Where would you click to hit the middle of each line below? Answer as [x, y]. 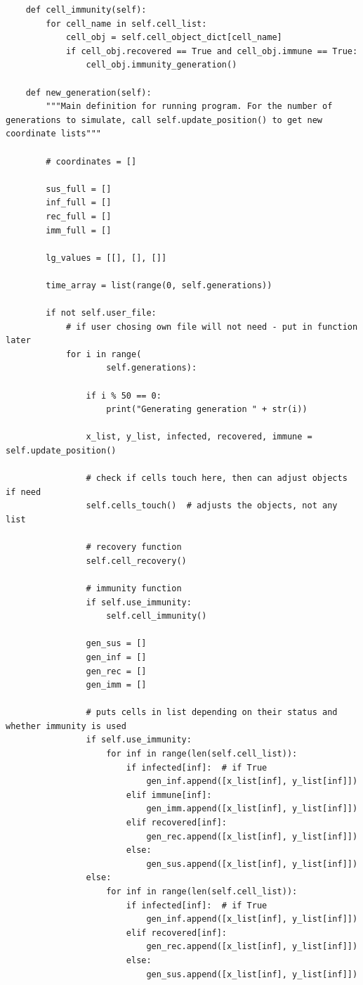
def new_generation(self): [88, 92]
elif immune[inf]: [169, 795]
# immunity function [134, 588]
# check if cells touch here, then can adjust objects [217, 478]
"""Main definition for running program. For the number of [189, 107]
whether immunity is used [66, 726]
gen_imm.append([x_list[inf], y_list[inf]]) [252, 809]
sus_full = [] [79, 189]
